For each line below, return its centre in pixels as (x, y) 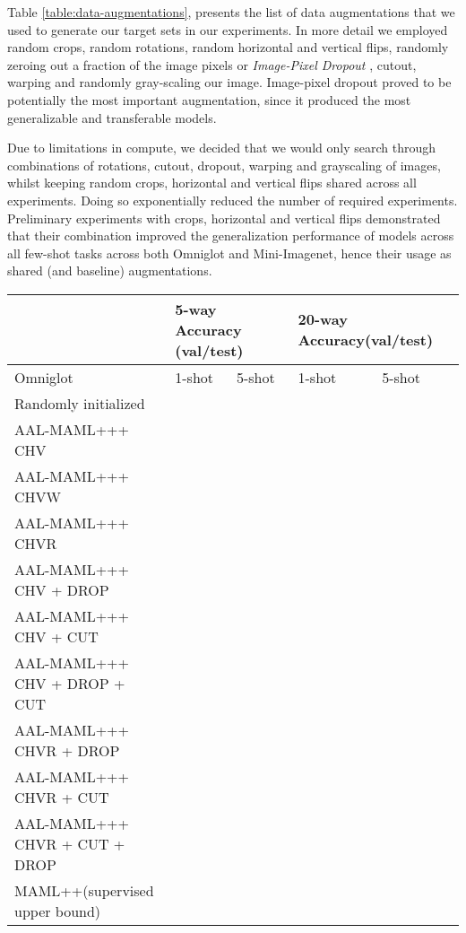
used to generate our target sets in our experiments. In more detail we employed (228, 29)
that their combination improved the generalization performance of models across (231, 235)
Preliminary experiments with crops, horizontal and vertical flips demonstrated (224, 218)
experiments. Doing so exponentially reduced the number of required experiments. (233, 200)
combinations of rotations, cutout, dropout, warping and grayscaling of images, (224, 165)
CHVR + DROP (67, 750)
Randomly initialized (80, 403)
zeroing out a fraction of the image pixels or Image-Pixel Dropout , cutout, (212, 64)
